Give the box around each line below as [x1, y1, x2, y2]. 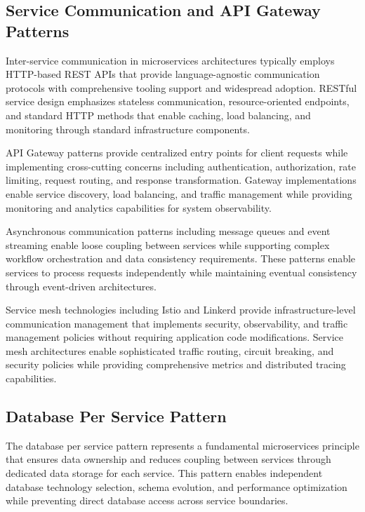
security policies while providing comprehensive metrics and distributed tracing [6, 357, 346, 372]
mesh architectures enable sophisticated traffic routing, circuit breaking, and [6, 343, 334, 358]
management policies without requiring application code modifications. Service [6, 330, 343, 344]
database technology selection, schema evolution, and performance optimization [6, 479, 347, 494]
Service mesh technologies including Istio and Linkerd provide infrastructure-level [6, 302, 356, 317]
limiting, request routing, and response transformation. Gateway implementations [6, 173, 357, 187]
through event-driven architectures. [6, 278, 157, 293]
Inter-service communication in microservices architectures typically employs [6, 53, 335, 67]
